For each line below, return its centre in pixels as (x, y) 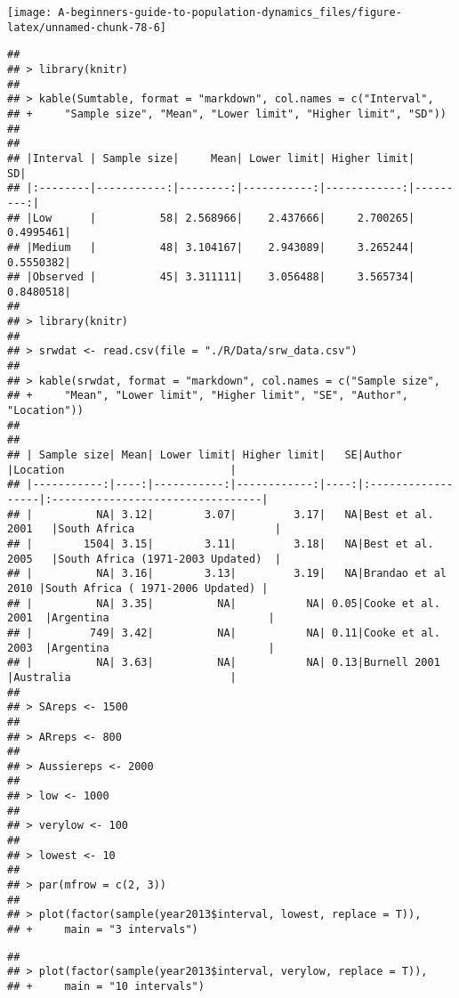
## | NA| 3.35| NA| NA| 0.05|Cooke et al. (224, 603)
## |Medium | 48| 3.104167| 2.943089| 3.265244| (211, 247)
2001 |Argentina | (141, 618)
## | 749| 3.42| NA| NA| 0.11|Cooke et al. (224, 633)
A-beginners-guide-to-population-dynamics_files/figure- (230, 12)
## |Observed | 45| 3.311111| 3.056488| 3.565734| (211, 277)
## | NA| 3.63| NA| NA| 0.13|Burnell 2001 (224, 663)
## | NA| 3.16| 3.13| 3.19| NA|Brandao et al (227, 574)
